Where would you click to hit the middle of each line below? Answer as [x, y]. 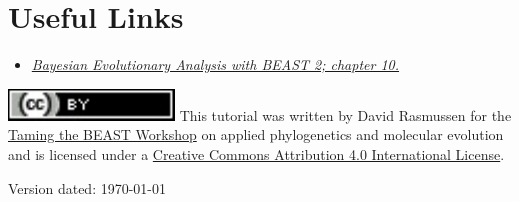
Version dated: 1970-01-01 [87, 187]
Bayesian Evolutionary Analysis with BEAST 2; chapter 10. [215, 64]
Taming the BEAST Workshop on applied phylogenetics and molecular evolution [256, 134]
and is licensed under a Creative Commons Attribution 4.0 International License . [256, 153]
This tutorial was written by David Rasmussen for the [345, 114]
